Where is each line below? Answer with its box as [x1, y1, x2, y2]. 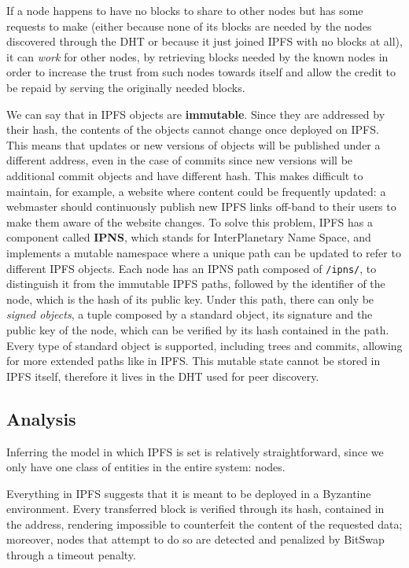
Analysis [6, 406, 76, 430]
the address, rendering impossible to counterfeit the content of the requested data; [6, 515, 403, 532]
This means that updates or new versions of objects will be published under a [6, 136, 381, 153]
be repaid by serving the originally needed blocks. [6, 79, 245, 95]
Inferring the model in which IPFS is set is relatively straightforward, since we [6, 443, 384, 459]
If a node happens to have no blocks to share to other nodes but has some [6, 2, 363, 18]
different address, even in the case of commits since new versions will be [6, 152, 353, 168]
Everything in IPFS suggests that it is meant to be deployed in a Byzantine [6, 485, 371, 501]
